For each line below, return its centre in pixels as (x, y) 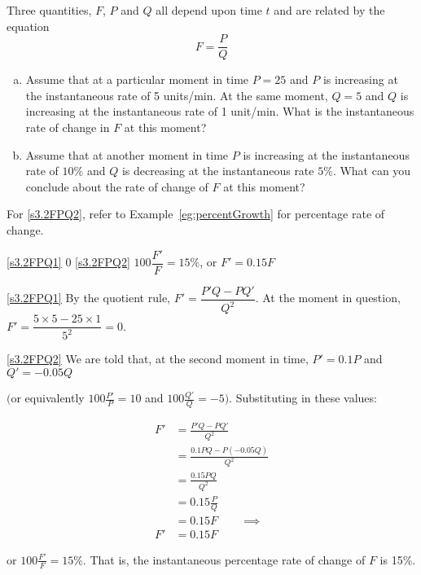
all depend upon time (209, 10)
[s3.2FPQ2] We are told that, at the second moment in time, (158, 359)
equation (28, 26)
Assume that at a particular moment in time (137, 79)
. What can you (372, 171)
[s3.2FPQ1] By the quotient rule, (89, 298)
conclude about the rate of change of (117, 186)
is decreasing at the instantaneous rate (218, 171)
